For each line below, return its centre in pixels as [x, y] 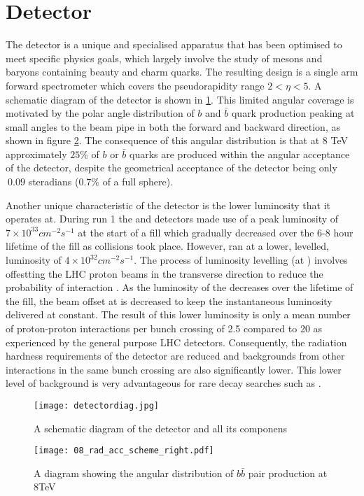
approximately [36, 154]
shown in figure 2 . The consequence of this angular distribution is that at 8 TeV [177, 140]
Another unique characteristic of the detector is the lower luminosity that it [168, 205]
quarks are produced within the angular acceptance [240, 154]
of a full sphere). [138, 182]
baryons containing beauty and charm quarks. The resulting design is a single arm [182, 72]
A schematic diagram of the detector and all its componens [160, 428]
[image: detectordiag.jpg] [96, 405]
